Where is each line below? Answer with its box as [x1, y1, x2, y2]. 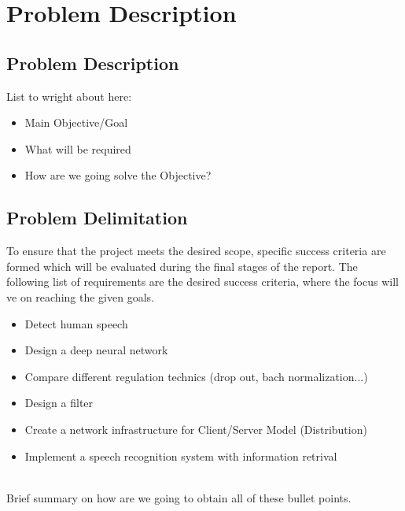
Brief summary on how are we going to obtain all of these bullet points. [6, 489, 352, 505]
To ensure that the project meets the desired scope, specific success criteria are [6, 243, 386, 259]
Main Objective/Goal [24, 114, 128, 131]
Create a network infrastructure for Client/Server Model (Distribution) [24, 420, 367, 437]
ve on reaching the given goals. [6, 288, 154, 305]
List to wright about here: [6, 87, 132, 104]
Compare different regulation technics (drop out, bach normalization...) [24, 368, 368, 384]
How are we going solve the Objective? [24, 167, 212, 183]
